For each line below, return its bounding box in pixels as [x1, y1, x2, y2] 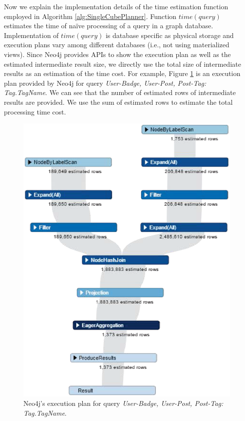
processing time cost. [4, 106, 66, 116]
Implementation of [4, 30, 59, 40]
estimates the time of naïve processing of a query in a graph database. [4, 20, 213, 31]
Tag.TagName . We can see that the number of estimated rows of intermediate [4, 87, 236, 97]
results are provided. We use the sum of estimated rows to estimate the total [4, 96, 233, 107]
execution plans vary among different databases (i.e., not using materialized [4, 39, 229, 50]
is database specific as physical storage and [105, 30, 234, 40]
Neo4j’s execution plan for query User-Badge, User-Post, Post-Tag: [23, 398, 224, 408]
